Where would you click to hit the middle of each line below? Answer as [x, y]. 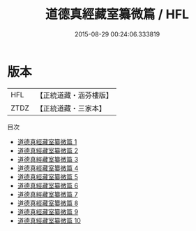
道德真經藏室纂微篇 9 [48, 211]
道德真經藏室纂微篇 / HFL [117, 14]
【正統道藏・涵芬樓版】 [75, 95]
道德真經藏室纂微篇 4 [48, 168]
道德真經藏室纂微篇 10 [49, 220]
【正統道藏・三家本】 [71, 108]
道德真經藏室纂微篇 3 [48, 159]
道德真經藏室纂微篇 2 [48, 150]
